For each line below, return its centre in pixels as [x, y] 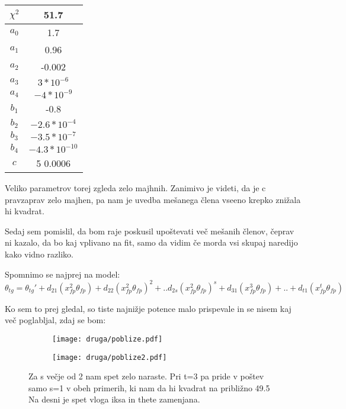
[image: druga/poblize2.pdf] [110, 357]
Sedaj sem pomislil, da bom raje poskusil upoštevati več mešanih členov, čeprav [150, 231]
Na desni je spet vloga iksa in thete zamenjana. [114, 399]
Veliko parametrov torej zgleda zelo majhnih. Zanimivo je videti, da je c [135, 188]
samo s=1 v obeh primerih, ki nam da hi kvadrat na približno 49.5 [149, 387]
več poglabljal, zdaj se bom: [55, 320]
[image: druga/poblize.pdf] [108, 339]
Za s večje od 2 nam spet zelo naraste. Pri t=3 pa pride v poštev [146, 376]
